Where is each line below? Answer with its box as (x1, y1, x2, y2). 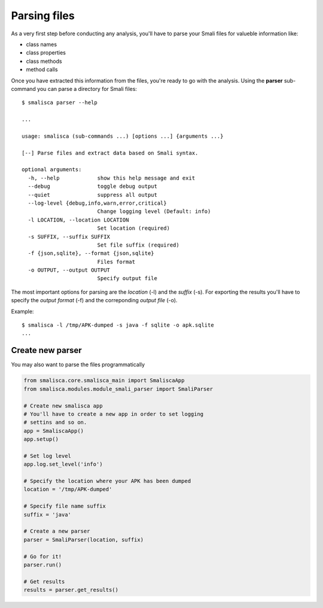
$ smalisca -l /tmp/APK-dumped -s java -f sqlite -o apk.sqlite (22, 322, 215, 329)
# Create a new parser (23, 528, 90, 535)
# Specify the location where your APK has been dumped (23, 478, 191, 485)
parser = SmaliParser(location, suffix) (23, 536, 144, 543)
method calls (26, 66, 58, 73)
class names (26, 41, 57, 48)
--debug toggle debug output (28, 183, 158, 190)
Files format (97, 258, 136, 265)
